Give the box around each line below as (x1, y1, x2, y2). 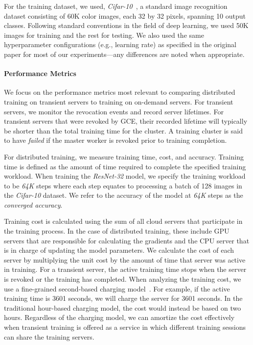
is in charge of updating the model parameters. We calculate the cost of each (4, 245, 234, 255)
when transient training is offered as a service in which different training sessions (4, 322, 246, 332)
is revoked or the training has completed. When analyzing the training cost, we (4, 274, 241, 284)
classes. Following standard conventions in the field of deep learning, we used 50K (4, 20, 249, 30)
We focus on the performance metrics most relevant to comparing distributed (4, 87, 235, 97)
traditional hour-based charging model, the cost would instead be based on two (4, 302, 241, 313)
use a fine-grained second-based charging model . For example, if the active (4, 283, 230, 293)
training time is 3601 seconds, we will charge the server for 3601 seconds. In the (4, 293, 243, 303)
